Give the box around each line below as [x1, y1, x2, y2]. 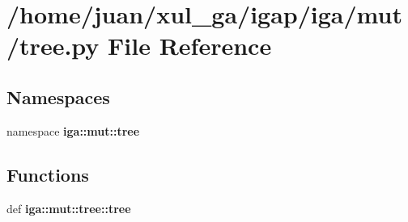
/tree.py [6, 29, 100, 62]
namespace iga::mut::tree [6, 122, 140, 139]
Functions [6, 161, 89, 186]
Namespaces [6, 84, 110, 109]
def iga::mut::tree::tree [6, 199, 131, 216]
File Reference [108, 29, 272, 62]
